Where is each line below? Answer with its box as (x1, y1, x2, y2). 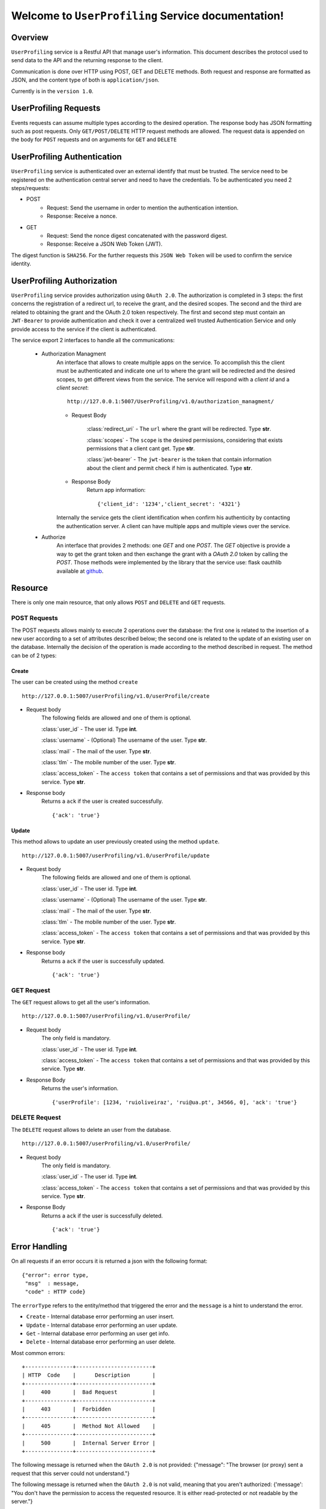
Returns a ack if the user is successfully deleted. (41, 1212, 163, 1219)
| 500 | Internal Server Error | (22, 1440, 156, 1446)
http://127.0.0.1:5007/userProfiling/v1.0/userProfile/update (22, 852, 210, 859)
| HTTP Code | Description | (22, 1372, 156, 1379)
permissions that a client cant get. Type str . (86, 444, 196, 452)
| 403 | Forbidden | (22, 1406, 156, 1412)
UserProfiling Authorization (11, 275, 118, 286)
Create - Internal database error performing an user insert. (26, 1313, 174, 1320)
